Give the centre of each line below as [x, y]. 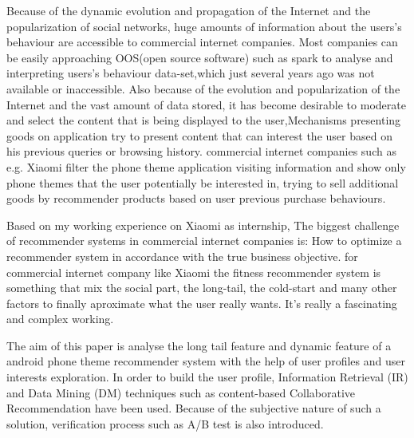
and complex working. [60, 319]
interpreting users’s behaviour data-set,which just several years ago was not [191, 73]
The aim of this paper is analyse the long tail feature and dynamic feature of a [199, 345]
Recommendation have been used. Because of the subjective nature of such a [194, 408]
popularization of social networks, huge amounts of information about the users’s [204, 26]
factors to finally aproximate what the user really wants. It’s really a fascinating [202, 303]
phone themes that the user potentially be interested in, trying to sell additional [203, 182]
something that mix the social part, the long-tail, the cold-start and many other [202, 288]
